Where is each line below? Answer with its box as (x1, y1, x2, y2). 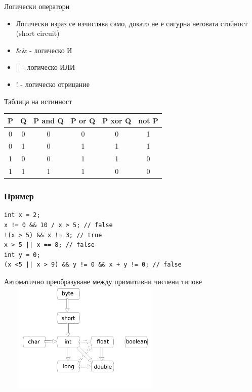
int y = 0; (4, 251, 40, 258)
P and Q (33, 115, 64, 125)
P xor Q (102, 115, 132, 125)
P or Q (70, 115, 96, 125)
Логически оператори (4, 1, 70, 11)
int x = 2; (4, 211, 40, 219)
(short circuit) (16, 28, 60, 38)
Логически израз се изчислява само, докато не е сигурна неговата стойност (16, 18, 248, 28)
